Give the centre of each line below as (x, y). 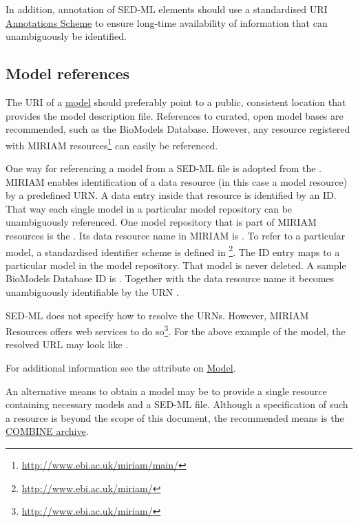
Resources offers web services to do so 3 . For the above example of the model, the (176, 330)
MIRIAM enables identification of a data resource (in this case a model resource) (177, 181)
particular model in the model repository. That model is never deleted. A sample (176, 265)
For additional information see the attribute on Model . (121, 368)
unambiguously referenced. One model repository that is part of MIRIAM (161, 222)
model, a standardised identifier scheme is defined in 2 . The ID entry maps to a (173, 250)
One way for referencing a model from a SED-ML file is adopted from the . (164, 168)
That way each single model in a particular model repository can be (149, 208)
